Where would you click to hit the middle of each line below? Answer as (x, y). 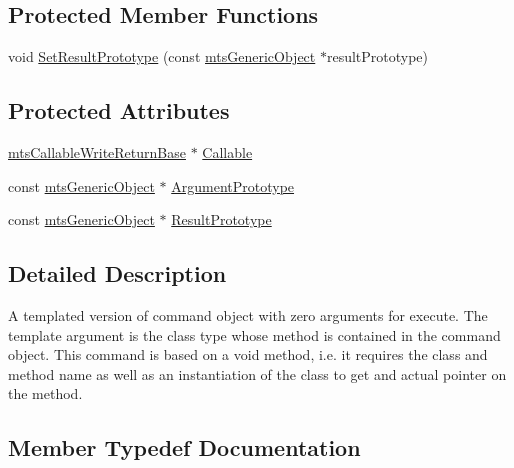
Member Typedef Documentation (184, 447)
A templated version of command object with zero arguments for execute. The (248, 314)
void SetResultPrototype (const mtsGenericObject (162, 56)
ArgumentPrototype (233, 185)
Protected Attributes (119, 110)
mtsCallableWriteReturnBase (97, 152)
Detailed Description (117, 273)
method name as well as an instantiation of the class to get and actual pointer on (257, 373)
